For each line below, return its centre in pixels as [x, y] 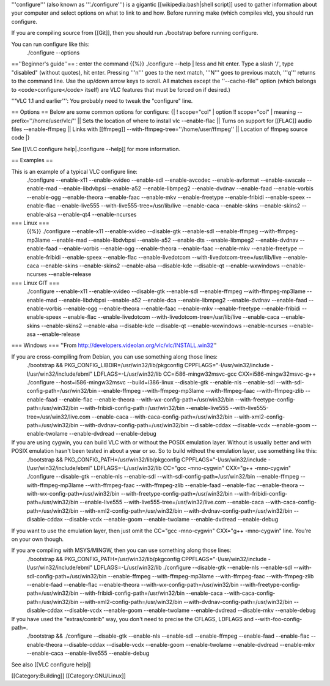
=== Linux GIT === [36, 283]
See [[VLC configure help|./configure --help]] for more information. [96, 149]
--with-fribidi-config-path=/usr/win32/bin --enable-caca [151, 593]
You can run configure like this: [50, 44]
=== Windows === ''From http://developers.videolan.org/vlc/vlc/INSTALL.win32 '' [114, 345]
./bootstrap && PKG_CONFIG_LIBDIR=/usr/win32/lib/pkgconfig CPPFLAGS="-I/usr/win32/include [148, 365]
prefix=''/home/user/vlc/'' [44, 121]
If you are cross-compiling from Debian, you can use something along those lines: [115, 356]
